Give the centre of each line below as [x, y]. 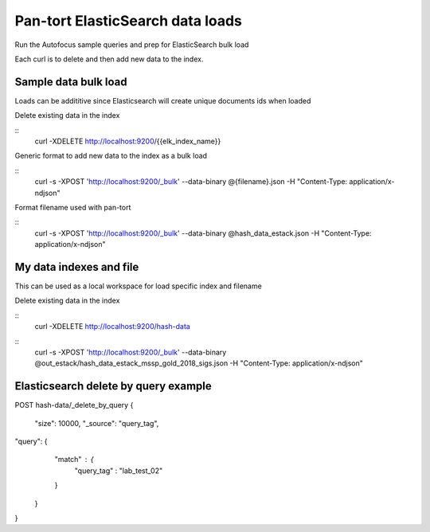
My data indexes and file [77, 267]
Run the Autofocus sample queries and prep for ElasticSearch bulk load [132, 45]
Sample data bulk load [71, 82]
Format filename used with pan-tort [73, 207]
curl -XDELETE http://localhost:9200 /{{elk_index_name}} [128, 141]
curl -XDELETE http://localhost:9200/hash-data [112, 327]
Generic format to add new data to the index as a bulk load [111, 156]
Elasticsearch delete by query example [113, 386]
